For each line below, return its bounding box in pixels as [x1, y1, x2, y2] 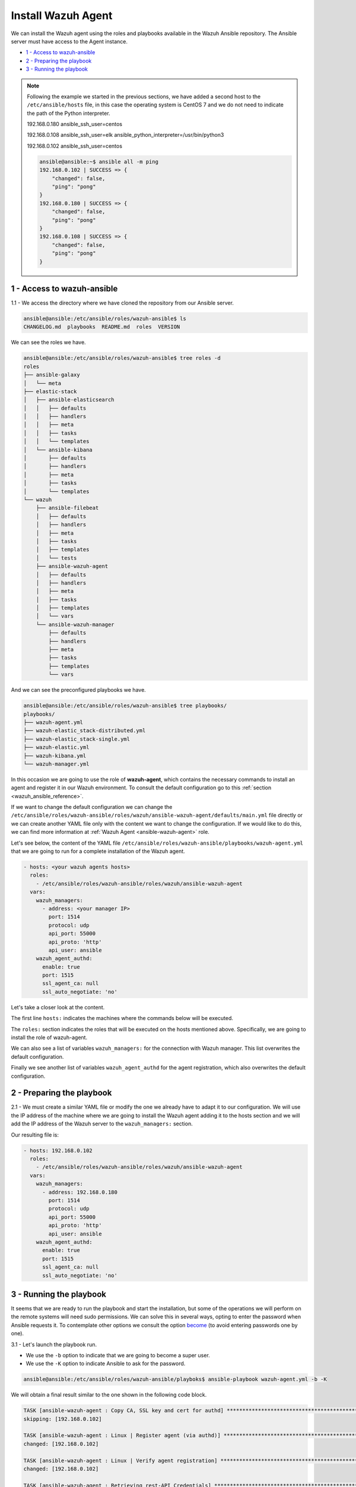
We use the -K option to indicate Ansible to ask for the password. [26, 1360, 186, 1367]
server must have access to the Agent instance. [11, 37, 128, 45]
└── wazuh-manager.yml [23, 760, 90, 767]
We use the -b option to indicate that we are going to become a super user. [26, 1351, 210, 1359]
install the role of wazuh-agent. [11, 1034, 88, 1041]
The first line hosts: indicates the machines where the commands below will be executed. [11, 1015, 234, 1022]
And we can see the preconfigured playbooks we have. [11, 686, 147, 694]
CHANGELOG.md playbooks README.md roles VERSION [23, 324, 180, 330]
